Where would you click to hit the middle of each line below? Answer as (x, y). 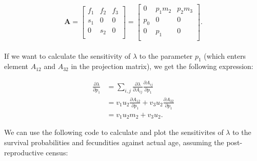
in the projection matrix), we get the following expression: (162, 66)
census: (57, 152)
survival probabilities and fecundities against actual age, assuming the (114, 142)
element (16, 66)
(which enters (225, 55)
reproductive (24, 152)
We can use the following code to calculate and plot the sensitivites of (114, 132)
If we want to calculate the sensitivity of (67, 55)
